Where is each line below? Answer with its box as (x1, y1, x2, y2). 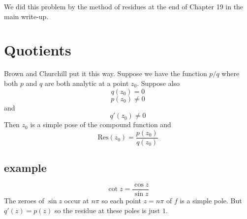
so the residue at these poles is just (54, 205, 160, 215)
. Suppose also (137, 78, 180, 88)
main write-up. (4, 11, 49, 21)
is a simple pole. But (180, 195, 242, 206)
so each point (101, 195, 142, 206)
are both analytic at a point (44, 78, 129, 88)
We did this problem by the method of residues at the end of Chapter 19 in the (4, 1, 244, 11)
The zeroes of (4, 195, 44, 206)
